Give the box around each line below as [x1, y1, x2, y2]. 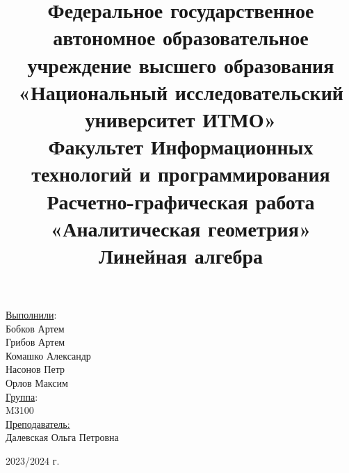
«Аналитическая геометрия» [50, 214, 311, 242]
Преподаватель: [6, 416, 70, 431]
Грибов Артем [6, 335, 65, 349]
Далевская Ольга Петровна [6, 430, 119, 444]
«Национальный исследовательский [18, 77, 343, 106]
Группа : [6, 389, 38, 403]
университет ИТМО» [85, 104, 277, 133]
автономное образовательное [53, 23, 309, 51]
